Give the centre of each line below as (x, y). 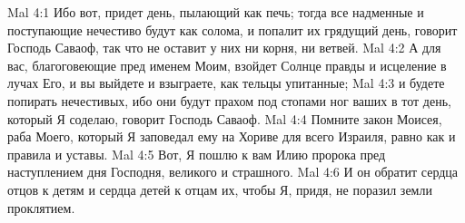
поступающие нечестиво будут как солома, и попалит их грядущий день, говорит (232, 29)
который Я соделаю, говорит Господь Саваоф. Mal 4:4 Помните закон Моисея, (225, 118)
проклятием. (41, 207)
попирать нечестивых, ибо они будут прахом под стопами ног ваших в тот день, (229, 100)
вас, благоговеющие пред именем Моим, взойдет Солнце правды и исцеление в (227, 65)
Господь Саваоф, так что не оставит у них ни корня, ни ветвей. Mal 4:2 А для (224, 48)
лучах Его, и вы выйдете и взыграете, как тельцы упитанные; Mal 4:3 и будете (226, 83)
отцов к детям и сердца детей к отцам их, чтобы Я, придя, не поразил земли (220, 189)
